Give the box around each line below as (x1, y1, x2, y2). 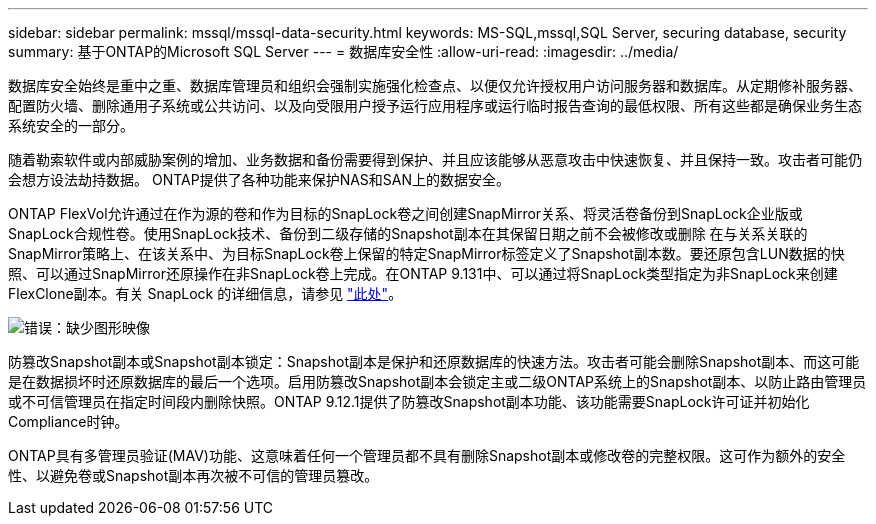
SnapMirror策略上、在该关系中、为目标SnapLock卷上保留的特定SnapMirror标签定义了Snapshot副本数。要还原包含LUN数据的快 (8, 245, 845, 262)
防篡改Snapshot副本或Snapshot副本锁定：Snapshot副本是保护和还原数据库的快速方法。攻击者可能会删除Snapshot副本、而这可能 (8, 353, 860, 370)
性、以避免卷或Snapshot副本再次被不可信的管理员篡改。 (8, 467, 379, 484)
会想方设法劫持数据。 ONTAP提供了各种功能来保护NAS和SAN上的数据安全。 (8, 171, 511, 188)
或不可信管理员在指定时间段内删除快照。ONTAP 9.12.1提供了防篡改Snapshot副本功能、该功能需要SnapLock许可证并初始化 (8, 393, 810, 410)
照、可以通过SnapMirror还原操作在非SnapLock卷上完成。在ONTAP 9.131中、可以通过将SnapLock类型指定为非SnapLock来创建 (8, 265, 838, 282)
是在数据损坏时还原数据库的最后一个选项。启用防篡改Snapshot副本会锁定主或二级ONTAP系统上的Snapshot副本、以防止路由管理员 (8, 373, 867, 390)
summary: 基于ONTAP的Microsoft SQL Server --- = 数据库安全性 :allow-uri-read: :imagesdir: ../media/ (8, 43, 679, 60)
